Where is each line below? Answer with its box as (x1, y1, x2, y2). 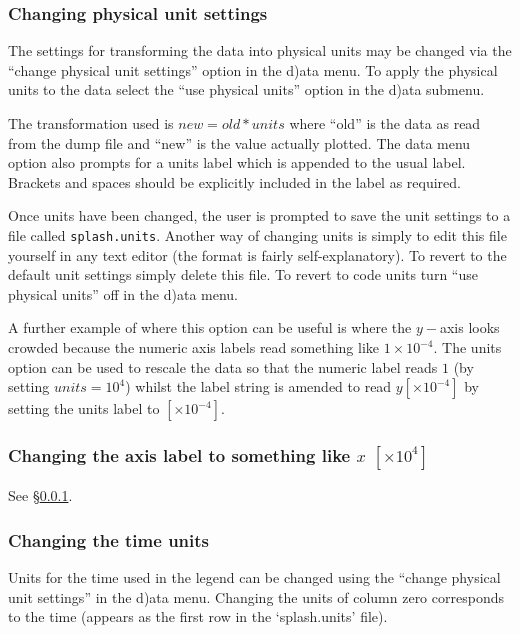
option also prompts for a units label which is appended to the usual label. (8, 152, 466, 173)
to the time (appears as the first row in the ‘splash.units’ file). (8, 606, 388, 627)
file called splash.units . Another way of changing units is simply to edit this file (8, 224, 507, 245)
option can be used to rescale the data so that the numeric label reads (8, 356, 438, 377)
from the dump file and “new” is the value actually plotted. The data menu (8, 132, 471, 153)
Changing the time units (8, 527, 210, 552)
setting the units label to (8, 398, 160, 419)
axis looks (439, 317, 500, 338)
